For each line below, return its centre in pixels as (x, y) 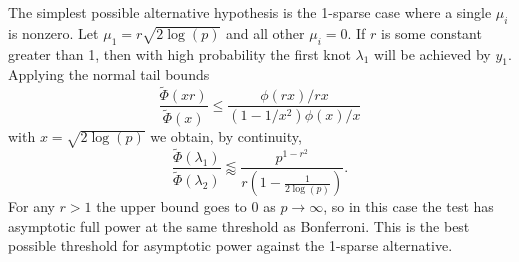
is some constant (431, 32)
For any (31, 206)
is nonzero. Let (53, 32)
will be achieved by (432, 53)
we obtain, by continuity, (226, 136)
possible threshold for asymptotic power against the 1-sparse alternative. (230, 245)
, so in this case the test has (408, 206)
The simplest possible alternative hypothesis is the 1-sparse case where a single (250, 12)
